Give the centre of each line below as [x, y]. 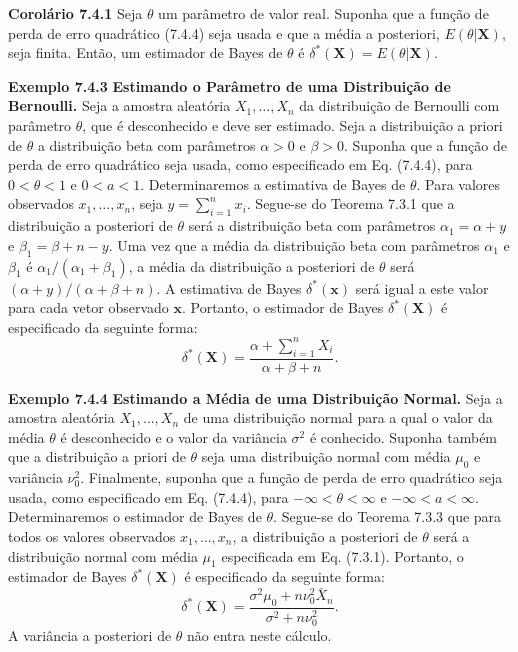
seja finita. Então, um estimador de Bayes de [145, 52]
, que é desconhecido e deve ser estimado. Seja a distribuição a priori [292, 124]
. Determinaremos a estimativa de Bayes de [273, 183]
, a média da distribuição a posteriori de [251, 265]
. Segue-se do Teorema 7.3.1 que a [350, 203]
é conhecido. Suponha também [403, 436]
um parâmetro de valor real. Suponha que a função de [323, 13]
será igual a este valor [422, 287]
